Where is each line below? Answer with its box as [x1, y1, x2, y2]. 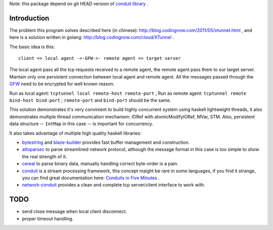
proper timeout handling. [22, 215, 74, 221]
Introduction [9, 14, 50, 22]
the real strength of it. [22, 154, 67, 160]
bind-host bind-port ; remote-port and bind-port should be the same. [9, 97, 171, 103]
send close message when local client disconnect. [22, 208, 127, 215]
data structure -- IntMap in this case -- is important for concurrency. [9, 121, 154, 127]
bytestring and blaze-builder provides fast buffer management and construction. [22, 139, 190, 145]
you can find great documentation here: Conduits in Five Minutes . [22, 175, 160, 181]
